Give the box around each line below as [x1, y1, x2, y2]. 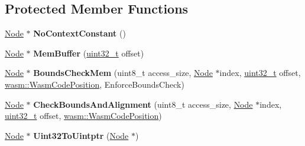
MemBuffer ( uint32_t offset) [33, 47, 144, 59]
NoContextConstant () [33, 27, 126, 39]
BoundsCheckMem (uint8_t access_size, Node [33, 67, 213, 79]
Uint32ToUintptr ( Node [33, 129, 129, 141]
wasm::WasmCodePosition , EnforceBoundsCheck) [5, 78, 184, 90]
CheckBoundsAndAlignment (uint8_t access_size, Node [33, 98, 253, 110]
